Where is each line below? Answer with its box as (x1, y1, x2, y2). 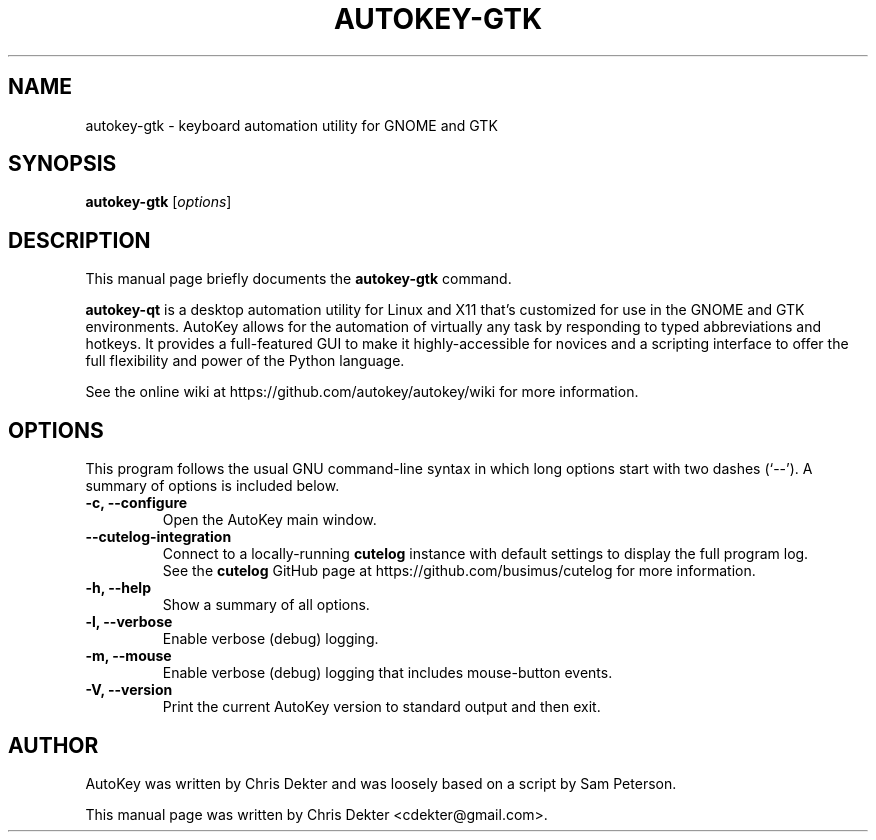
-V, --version (85, 681, 173, 699)
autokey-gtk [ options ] (85, 193, 232, 211)
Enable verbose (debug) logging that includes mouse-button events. (162, 664, 613, 682)
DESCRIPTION (8, 227, 151, 253)
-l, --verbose (85, 613, 173, 631)
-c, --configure (85, 494, 188, 512)
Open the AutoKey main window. (162, 511, 377, 529)
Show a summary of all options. (162, 596, 370, 614)
